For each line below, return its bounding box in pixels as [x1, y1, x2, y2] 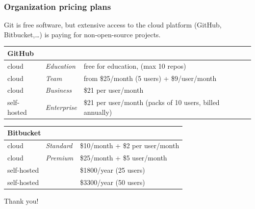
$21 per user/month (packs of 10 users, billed [83, 97, 220, 107]
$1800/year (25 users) [80, 165, 145, 175]
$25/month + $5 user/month [80, 153, 167, 163]
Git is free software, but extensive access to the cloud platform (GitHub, [4, 20, 222, 30]
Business [45, 85, 72, 95]
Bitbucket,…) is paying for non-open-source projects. [4, 29, 161, 39]
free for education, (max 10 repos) [83, 60, 186, 71]
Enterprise [45, 102, 77, 112]
